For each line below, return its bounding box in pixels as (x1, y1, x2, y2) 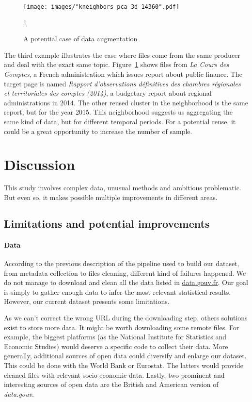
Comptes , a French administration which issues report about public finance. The (4, 69, 242, 79)
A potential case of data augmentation (23, 33, 138, 44)
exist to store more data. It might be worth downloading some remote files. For (4, 322, 239, 332)
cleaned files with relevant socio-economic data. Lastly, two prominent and (4, 369, 225, 380)
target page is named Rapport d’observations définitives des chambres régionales (4, 78, 241, 88)
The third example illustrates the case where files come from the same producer (4, 50, 240, 60)
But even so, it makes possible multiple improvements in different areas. (4, 192, 218, 202)
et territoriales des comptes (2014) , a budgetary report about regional (4, 88, 212, 98)
